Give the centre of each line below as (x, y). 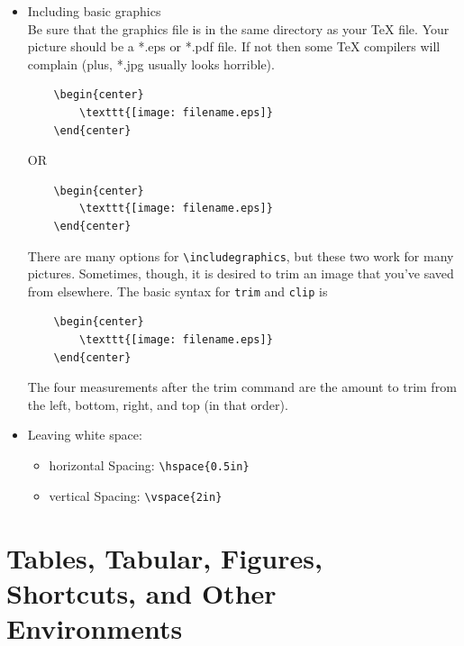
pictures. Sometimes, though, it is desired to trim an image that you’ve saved (241, 273)
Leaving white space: (85, 435)
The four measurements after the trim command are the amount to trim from (242, 387)
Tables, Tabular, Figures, (164, 557)
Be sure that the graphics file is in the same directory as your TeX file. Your (238, 28)
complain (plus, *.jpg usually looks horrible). (151, 64)
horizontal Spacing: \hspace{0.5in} (149, 465)
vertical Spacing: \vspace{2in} (136, 495)
